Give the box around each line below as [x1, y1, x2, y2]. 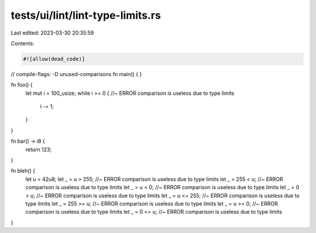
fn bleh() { [11, 167, 35, 174]
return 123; [25, 146, 52, 153]
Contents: [11, 40, 35, 47]
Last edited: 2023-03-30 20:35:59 [11, 29, 94, 36]
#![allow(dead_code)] [23, 56, 85, 62]
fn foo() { [11, 81, 33, 88]
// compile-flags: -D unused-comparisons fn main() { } [11, 70, 142, 77]
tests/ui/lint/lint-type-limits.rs [11, 9, 161, 22]
